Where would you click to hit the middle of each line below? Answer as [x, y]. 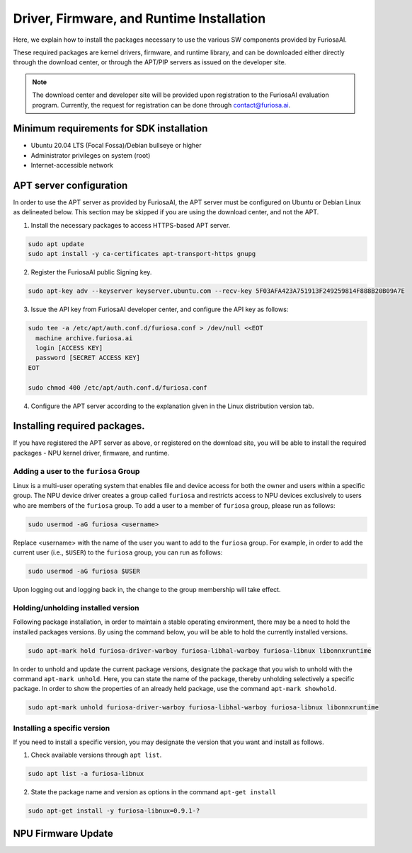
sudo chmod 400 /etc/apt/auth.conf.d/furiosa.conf [118, 388]
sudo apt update [56, 244]
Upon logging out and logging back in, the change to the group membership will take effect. [147, 590]
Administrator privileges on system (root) [91, 155]
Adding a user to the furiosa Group [76, 471]
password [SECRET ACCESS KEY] [88, 358]
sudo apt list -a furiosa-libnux [86, 774]
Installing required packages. [79, 426]
